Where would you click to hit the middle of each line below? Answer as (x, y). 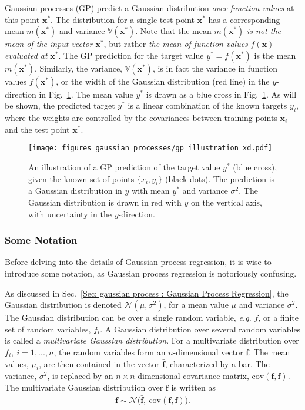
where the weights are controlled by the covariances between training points (141, 118)
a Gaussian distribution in (75, 191)
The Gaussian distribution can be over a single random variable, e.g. (128, 317)
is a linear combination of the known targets (207, 105)
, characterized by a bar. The (217, 363)
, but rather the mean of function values (176, 44)
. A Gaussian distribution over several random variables (200, 329)
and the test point (37, 129)
